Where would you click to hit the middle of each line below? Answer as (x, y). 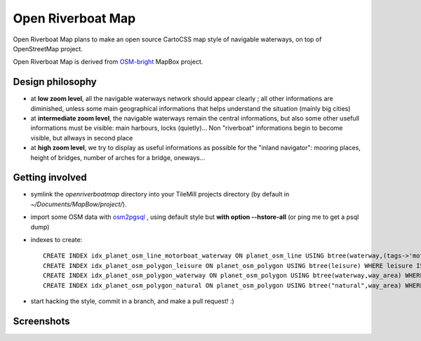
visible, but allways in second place (82, 138)
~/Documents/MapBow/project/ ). (79, 204)
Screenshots (41, 321)
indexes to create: (56, 240)
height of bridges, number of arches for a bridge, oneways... (118, 157)
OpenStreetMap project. (48, 48)
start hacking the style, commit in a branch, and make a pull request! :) (132, 301)
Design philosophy (55, 82)
